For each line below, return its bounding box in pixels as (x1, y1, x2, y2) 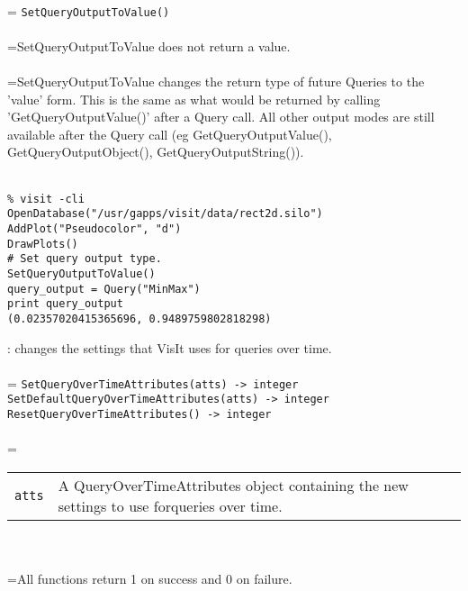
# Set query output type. (7, 252, 162, 266)
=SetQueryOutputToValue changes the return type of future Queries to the (7, 72, 425, 91)
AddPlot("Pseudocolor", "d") (7, 222, 182, 235)
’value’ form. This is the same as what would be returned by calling (7, 89, 381, 108)
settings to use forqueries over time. (58, 495, 283, 516)
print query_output (7, 297, 123, 311)
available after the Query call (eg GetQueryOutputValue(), (7, 124, 332, 143)
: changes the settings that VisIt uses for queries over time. (7, 338, 332, 357)
